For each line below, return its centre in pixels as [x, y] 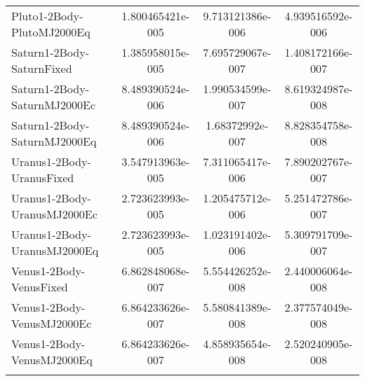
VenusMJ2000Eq [52, 360]
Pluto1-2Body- [47, 16]
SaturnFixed [42, 68]
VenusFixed [40, 287]
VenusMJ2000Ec [52, 323]
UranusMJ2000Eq [55, 250]
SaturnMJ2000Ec [54, 105]
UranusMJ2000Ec [54, 214]
